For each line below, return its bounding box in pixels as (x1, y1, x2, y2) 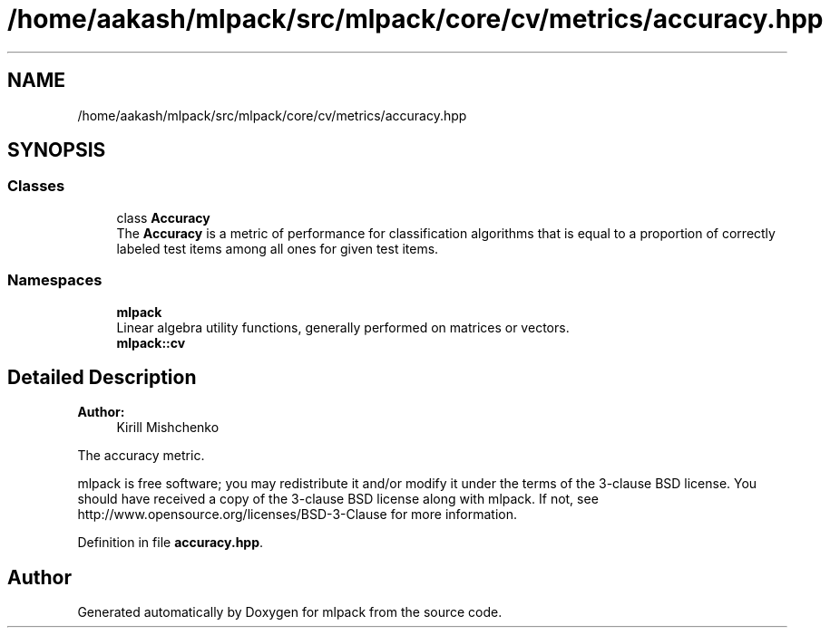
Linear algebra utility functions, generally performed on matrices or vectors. (116, 319, 570, 335)
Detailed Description (7, 365, 197, 389)
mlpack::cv (116, 334, 186, 351)
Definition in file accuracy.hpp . (77, 534, 264, 551)
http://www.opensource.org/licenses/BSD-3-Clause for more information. (77, 506, 517, 523)
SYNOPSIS (7, 139, 106, 162)
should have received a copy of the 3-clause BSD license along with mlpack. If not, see (77, 491, 599, 507)
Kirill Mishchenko (116, 419, 220, 436)
